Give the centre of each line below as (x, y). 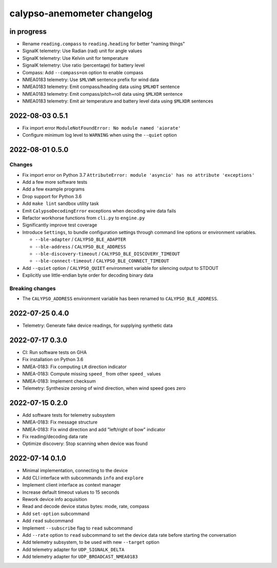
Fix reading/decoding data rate (55, 437)
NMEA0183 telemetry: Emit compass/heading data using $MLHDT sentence (101, 87)
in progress (28, 31)
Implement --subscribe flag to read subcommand (77, 528)
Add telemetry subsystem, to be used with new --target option (91, 542)
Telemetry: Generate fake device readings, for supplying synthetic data (97, 326)
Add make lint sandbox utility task (61, 204)
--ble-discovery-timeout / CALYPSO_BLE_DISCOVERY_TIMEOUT (108, 254)
